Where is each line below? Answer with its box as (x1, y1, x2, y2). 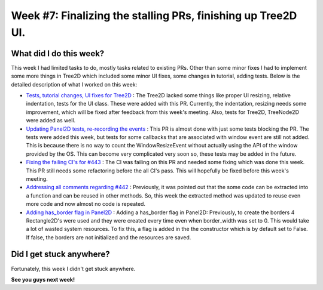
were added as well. (26, 117, 76, 124)
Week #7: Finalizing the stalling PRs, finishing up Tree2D (11, 9, 297, 22)
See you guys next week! (11, 276, 75, 283)
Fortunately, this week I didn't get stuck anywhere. (11, 265, 136, 272)
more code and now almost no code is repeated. (26, 200, 146, 208)
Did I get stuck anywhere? (11, 249, 110, 260)
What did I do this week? (11, 48, 105, 58)
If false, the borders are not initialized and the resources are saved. (26, 233, 191, 241)
